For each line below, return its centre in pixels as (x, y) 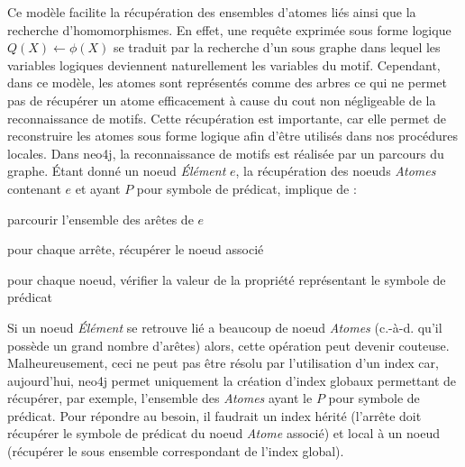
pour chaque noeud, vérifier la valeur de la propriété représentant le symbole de (227, 279)
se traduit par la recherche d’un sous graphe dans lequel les (277, 47)
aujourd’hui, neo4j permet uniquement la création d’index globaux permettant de (232, 380)
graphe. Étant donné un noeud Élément (117, 171)
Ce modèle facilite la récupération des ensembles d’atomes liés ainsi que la (212, 12)
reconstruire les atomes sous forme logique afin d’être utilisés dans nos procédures (232, 136)
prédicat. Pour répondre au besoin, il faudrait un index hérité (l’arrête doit (214, 415)
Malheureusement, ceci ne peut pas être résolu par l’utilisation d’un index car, (223, 363)
